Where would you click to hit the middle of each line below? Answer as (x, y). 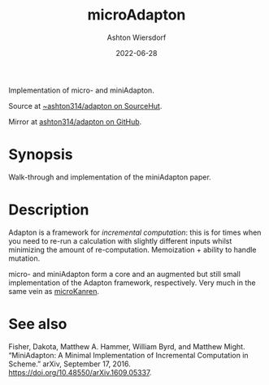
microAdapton (137, 15)
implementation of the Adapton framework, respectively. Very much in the (132, 283)
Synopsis (41, 155)
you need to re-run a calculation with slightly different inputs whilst (120, 240)
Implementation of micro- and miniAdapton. (81, 90)
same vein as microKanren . (54, 291)
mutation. (24, 258)
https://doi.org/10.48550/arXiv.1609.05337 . (80, 372)
